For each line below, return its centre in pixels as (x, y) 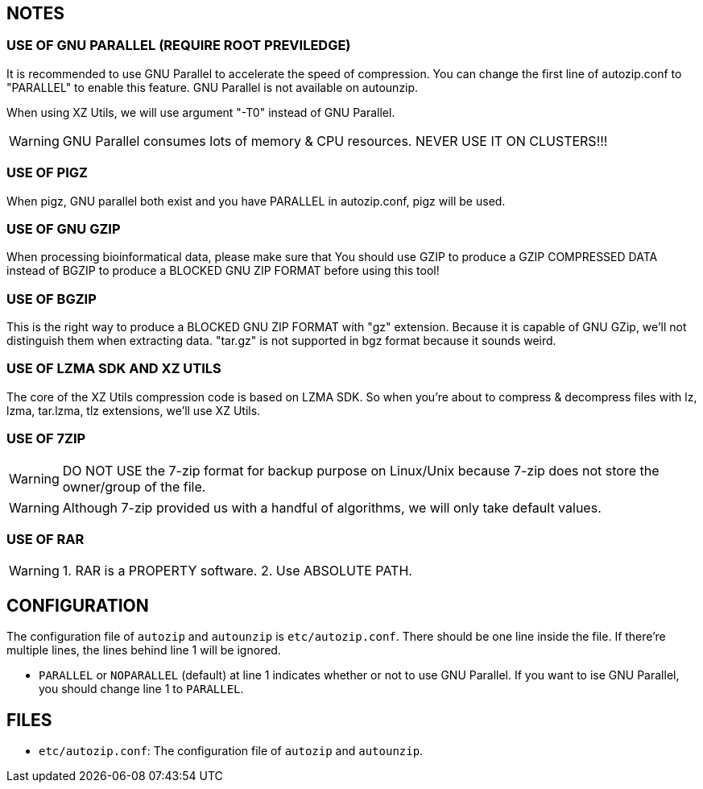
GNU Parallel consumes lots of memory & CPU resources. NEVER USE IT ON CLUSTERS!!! (335, 141)
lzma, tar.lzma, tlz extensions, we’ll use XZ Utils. (134, 410)
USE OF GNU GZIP (64, 228)
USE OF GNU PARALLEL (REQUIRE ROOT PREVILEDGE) (179, 46)
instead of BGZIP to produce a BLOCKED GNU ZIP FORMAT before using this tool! (223, 271)
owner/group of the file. (134, 486)
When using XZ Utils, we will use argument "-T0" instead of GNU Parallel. (201, 112)
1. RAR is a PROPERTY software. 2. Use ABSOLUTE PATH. (237, 571)
